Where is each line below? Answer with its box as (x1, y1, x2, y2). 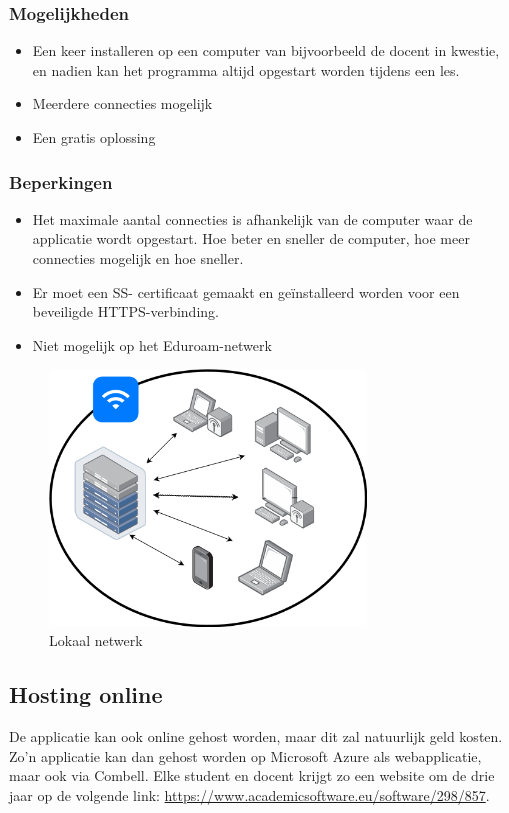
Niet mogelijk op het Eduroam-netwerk (32, 334, 272, 355)
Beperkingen (9, 169, 113, 194)
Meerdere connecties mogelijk (32, 93, 213, 114)
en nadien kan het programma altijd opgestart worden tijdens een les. (32, 59, 460, 80)
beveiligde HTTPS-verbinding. (32, 301, 219, 322)
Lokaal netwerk (49, 630, 143, 651)
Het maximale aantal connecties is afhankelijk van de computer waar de (32, 208, 473, 229)
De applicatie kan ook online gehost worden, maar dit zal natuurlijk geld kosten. (9, 726, 503, 747)
